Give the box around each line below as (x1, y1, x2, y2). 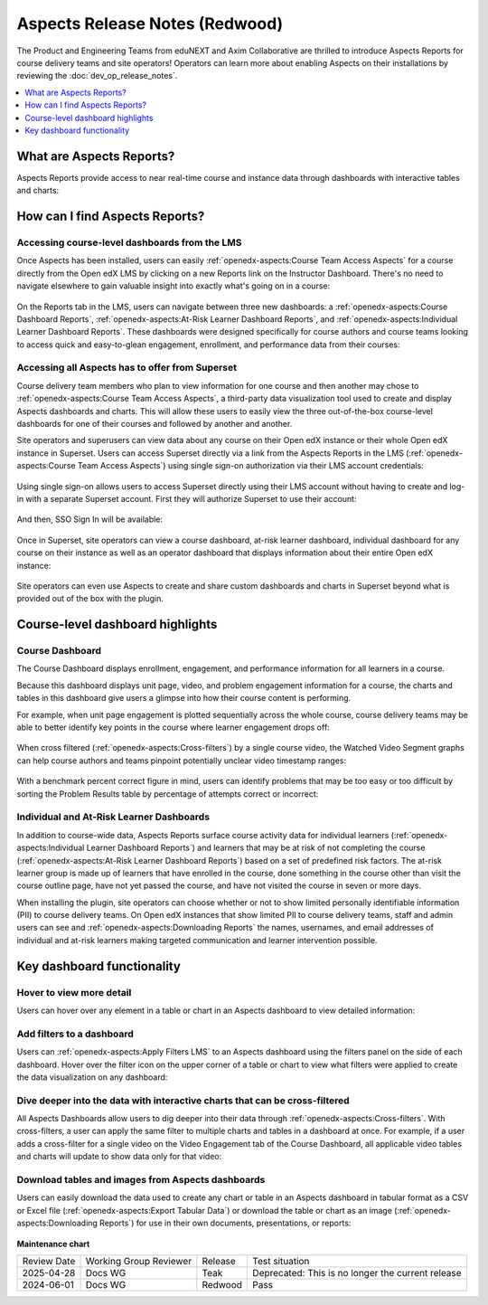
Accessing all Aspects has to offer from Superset (16, 362, 237, 374)
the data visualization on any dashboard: (16, 1072, 168, 1083)
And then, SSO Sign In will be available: (16, 514, 163, 525)
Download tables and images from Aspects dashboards (16, 1174, 266, 1186)
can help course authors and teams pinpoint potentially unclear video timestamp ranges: (16, 755, 347, 766)
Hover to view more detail (16, 986, 132, 998)
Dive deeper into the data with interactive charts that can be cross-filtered (16, 1094, 350, 1107)
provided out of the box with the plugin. (16, 593, 164, 604)
